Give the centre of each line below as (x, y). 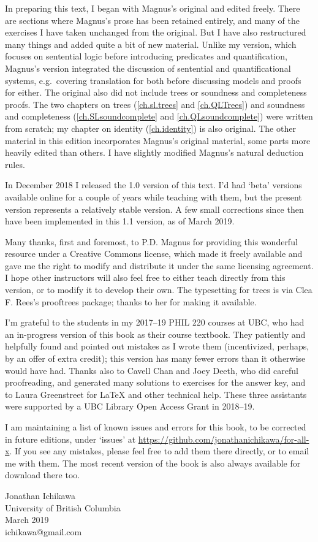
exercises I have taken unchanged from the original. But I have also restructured (156, 32)
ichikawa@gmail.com (44, 531)
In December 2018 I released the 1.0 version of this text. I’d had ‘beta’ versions (153, 185)
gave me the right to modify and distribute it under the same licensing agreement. (159, 265)
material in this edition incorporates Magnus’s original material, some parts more (158, 140)
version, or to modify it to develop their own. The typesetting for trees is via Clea (159, 290)
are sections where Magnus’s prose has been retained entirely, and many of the (152, 20)
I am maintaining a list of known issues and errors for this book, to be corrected (156, 427)
